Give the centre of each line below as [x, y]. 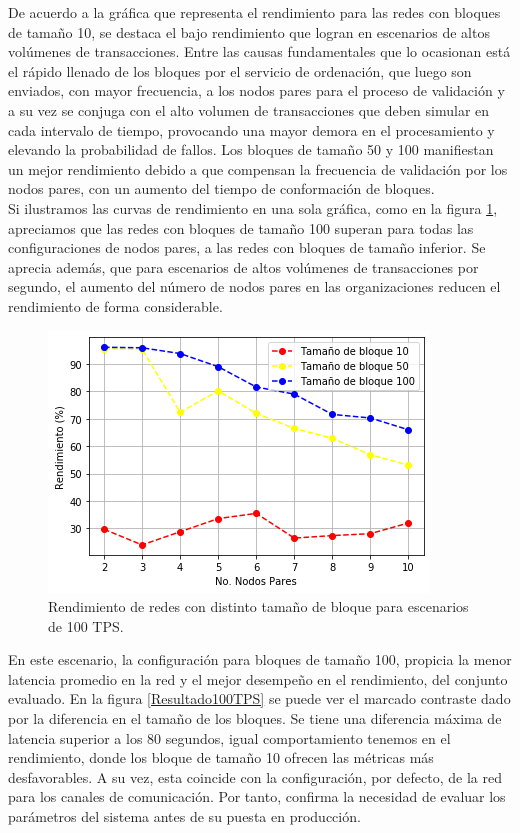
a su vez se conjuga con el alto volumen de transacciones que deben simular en [249, 109]
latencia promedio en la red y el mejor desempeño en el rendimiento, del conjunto [258, 678]
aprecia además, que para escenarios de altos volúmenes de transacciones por [243, 266]
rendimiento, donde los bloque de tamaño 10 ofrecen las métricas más [221, 757]
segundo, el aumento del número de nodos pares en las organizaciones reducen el [254, 286]
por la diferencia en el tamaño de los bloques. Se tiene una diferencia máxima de [255, 718]
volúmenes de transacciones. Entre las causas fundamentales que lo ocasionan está [259, 51]
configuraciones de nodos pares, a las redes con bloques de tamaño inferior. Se [247, 247]
